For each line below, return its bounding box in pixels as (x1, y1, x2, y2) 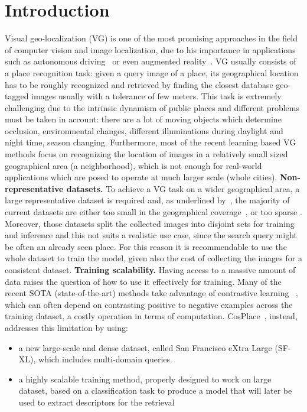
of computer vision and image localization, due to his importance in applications (5, 43, 296, 56)
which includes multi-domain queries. (38, 353, 172, 365)
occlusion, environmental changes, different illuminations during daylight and (5, 124, 283, 137)
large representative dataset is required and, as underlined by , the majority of (5, 194, 290, 206)
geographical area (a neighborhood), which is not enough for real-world (5, 159, 262, 171)
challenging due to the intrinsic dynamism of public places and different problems (5, 101, 299, 113)
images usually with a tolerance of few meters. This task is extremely (31, 90, 282, 102)
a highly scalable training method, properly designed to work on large (18, 372, 272, 385)
